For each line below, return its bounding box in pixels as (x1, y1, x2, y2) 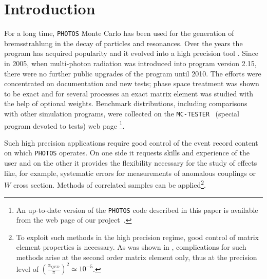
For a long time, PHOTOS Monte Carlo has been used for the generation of (4, 28, 234, 38)
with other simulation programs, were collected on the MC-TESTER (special (4, 108, 239, 118)
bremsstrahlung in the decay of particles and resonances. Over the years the (4, 37, 243, 48)
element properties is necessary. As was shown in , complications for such (16, 242, 246, 252)
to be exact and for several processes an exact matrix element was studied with (4, 88, 254, 98)
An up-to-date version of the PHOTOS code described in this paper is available (16, 204, 258, 215)
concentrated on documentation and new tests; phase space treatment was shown (4, 78, 259, 89)
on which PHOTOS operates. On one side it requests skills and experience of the (4, 147, 250, 158)
